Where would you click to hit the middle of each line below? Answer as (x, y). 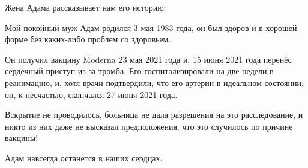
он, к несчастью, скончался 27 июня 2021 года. (91, 94)
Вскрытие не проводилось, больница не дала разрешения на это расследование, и (154, 114)
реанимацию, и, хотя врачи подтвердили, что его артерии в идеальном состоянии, (154, 82)
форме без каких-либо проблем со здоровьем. (88, 39)
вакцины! (22, 138)
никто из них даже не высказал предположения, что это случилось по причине (149, 126)
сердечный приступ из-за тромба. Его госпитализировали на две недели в (139, 71)
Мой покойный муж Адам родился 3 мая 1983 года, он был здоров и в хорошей (151, 27)
